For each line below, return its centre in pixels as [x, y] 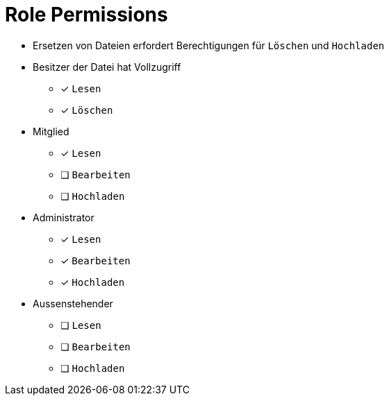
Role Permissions [86, 15]
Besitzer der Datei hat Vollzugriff [107, 67]
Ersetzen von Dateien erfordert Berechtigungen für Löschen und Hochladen [209, 45]
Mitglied [51, 131]
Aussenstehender [73, 303]
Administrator [64, 217]
